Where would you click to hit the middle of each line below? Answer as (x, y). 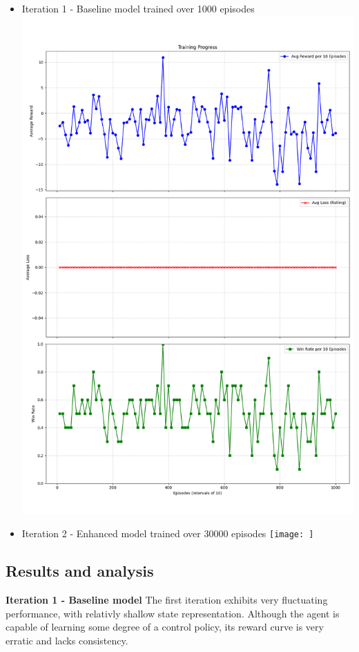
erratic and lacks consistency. (67, 640)
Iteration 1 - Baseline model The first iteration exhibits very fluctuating (167, 600)
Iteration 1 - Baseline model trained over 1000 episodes (138, 8)
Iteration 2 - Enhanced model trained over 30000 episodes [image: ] (168, 533)
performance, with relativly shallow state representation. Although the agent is (173, 613)
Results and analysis (80, 571)
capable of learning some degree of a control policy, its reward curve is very (165, 627)
